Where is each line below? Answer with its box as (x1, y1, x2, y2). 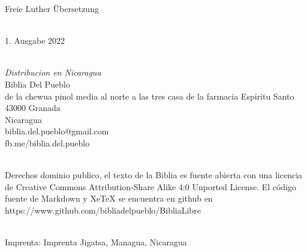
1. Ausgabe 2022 (5, 34, 65, 47)
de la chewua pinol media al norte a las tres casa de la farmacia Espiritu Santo (5, 89, 294, 102)
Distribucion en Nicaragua (5, 66, 101, 79)
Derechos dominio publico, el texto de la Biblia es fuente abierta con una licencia (5, 169, 303, 181)
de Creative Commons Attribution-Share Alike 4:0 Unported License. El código (5, 180, 297, 193)
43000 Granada (5, 101, 61, 114)
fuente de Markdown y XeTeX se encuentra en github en (5, 192, 213, 205)
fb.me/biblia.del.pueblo (5, 136, 90, 149)
